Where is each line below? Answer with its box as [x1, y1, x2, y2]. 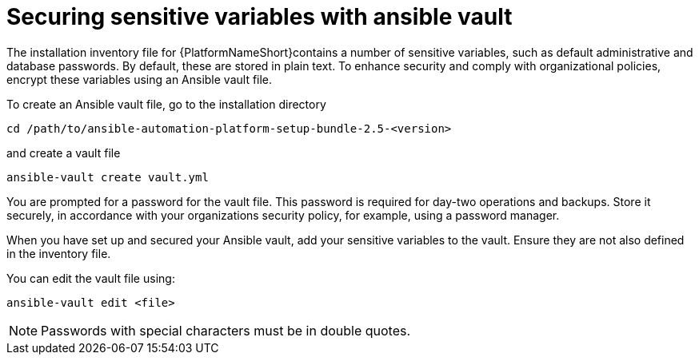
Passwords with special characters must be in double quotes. [41, 322, 411, 339]
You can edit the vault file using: [6, 271, 175, 285]
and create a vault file [6, 145, 121, 160]
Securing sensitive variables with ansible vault [6, 3, 513, 30]
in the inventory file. [6, 246, 111, 260]
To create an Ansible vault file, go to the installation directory [6, 97, 326, 111]
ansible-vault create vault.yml [6, 170, 209, 184]
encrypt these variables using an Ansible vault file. [6, 72, 273, 86]
